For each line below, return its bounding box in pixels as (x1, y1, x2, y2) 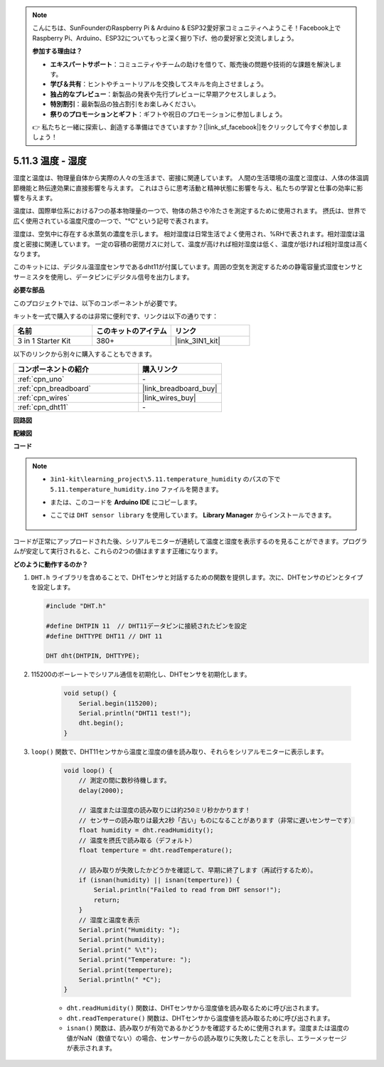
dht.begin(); (78, 719, 124, 727)
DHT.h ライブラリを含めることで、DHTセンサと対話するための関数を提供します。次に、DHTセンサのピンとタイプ (31, 573, 363, 582)
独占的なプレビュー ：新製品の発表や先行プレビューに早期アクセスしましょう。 (50, 90, 280, 98)
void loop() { (63, 766, 113, 774)
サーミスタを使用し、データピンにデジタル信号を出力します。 (13, 273, 193, 281)
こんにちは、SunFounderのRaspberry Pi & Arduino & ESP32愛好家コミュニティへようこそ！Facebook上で (32, 23, 341, 32)
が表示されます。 (66, 1044, 117, 1052)
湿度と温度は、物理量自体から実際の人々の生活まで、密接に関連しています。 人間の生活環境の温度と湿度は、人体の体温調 (13, 174, 369, 182)
